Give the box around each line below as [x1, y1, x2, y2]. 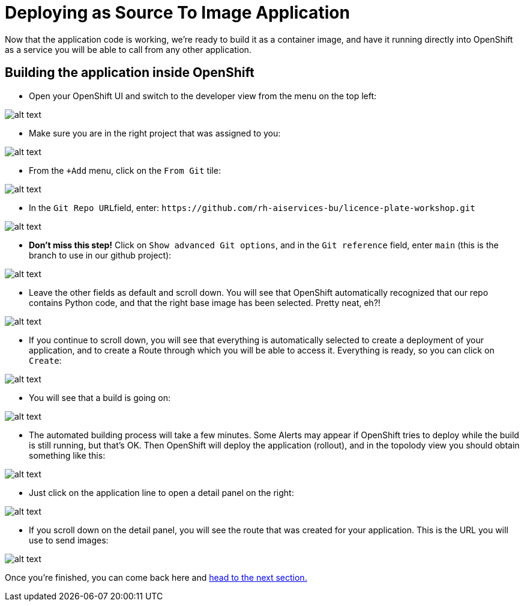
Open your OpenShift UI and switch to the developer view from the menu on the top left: [29, 90, 377, 101]
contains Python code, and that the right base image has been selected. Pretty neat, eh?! [29, 297, 381, 308]
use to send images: [29, 534, 109, 545]
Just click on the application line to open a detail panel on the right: [29, 487, 294, 498]
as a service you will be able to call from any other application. [5, 44, 251, 55]
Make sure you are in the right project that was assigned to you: [29, 127, 281, 138]
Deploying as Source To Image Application [5, 2, 350, 23]
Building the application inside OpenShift [5, 65, 254, 81]
